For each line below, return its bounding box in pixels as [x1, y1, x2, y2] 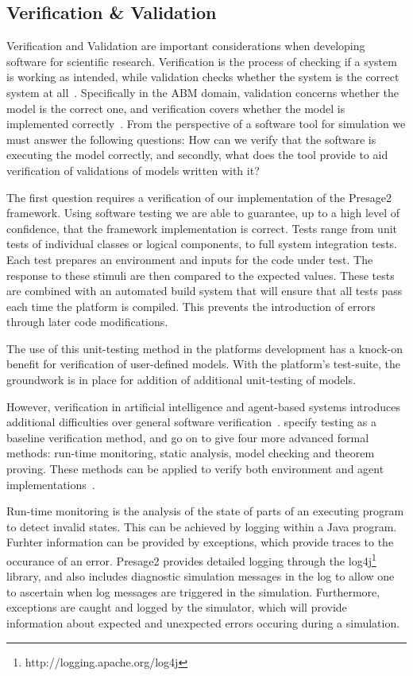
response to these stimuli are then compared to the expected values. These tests [6, 266, 395, 283]
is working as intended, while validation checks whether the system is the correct [6, 68, 399, 85]
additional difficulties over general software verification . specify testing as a [6, 414, 377, 430]
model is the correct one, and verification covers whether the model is [6, 99, 345, 116]
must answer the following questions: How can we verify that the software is [6, 130, 376, 147]
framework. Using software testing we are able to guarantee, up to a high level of [6, 204, 400, 221]
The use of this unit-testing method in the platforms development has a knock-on [6, 340, 403, 356]
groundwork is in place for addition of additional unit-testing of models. [6, 371, 356, 388]
